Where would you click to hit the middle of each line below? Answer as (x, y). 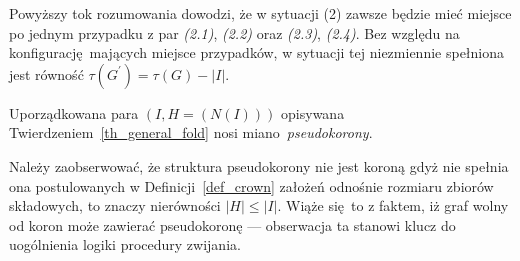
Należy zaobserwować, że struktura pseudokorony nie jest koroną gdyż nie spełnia (259, 165)
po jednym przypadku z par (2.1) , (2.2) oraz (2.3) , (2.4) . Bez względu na (234, 32)
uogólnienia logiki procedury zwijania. (125, 244)
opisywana (313, 112)
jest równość (46, 73)
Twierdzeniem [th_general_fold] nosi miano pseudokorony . (191, 132)
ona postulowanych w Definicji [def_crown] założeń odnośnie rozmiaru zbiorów (251, 185)
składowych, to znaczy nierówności (115, 205)
